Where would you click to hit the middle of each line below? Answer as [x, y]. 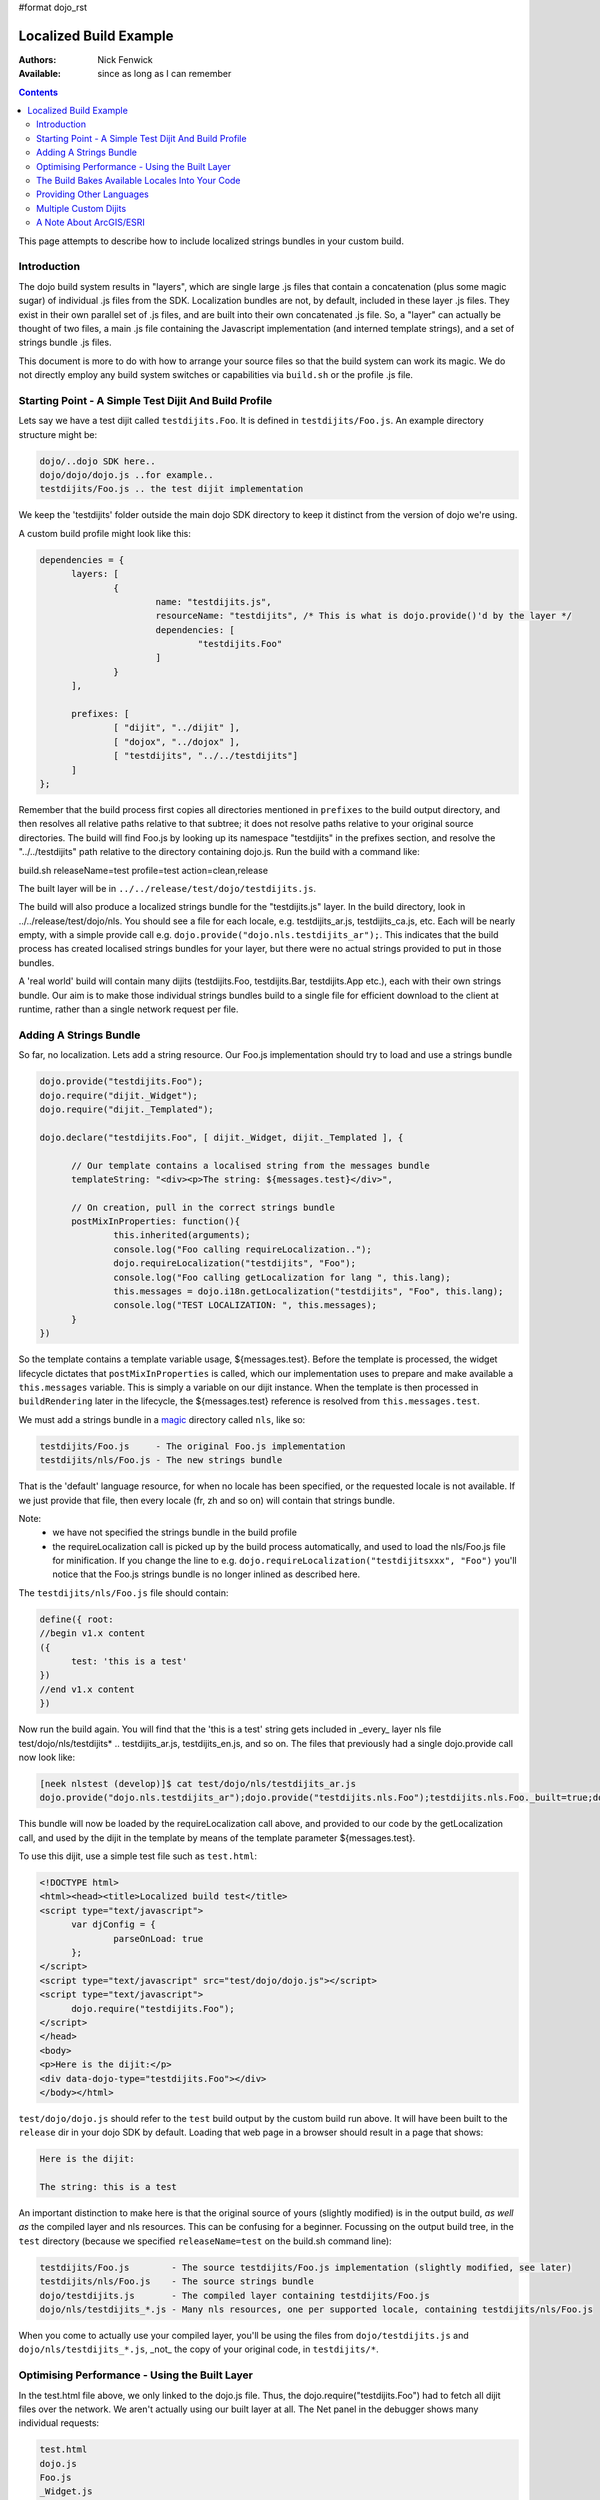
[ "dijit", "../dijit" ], [176, 728]
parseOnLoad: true [158, 1938]
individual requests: [59, 2423]
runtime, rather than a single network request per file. [128, 1009]
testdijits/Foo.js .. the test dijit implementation [171, 489]
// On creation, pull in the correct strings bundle [203, 1207]
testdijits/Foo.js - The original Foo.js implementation [192, 1446]
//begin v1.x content [92, 1633]
